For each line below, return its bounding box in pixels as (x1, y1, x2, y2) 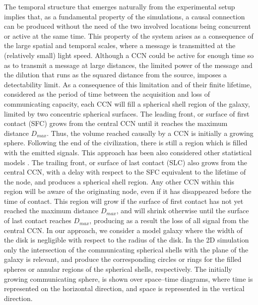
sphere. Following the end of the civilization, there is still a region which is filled (4, 137, 248, 148)
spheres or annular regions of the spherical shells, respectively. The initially (4, 264, 232, 274)
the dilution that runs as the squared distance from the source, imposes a (4, 69, 227, 80)
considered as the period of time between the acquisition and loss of (4, 89, 210, 99)
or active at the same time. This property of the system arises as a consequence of (4, 30, 254, 41)
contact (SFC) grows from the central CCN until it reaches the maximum (4, 118, 228, 128)
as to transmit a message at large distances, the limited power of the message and (4, 60, 253, 70)
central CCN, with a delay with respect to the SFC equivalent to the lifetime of (4, 167, 246, 177)
